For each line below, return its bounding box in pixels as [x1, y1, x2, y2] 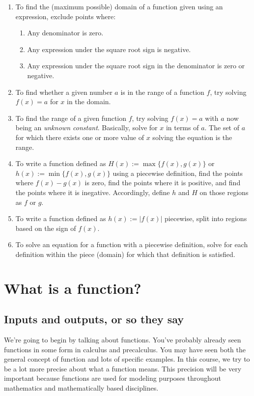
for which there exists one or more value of [15, 132, 144, 142]
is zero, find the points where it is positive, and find [85, 177, 241, 188]
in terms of [166, 122, 199, 133]
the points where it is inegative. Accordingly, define [15, 187, 170, 197]
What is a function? [4, 278, 141, 298]
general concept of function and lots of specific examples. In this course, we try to [4, 354, 250, 364]
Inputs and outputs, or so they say [4, 311, 184, 327]
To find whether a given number [15, 86, 113, 97]
